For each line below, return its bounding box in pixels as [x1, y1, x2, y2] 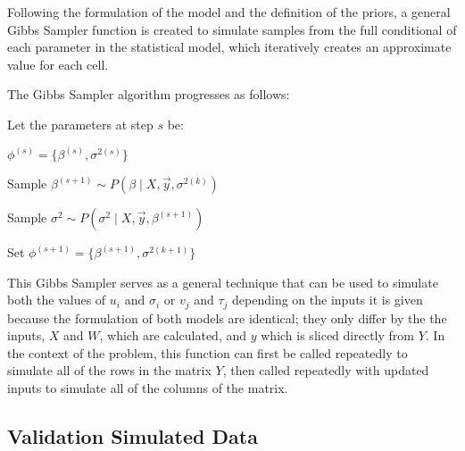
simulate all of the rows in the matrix [7, 361, 212, 380]
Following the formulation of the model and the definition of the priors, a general [7, 3, 451, 21]
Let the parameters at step [7, 114, 154, 133]
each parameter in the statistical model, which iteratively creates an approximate [7, 38, 452, 56]
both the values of [7, 290, 106, 309]
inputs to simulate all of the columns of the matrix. [7, 379, 288, 397]
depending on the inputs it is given [232, 290, 423, 309]
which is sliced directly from [261, 326, 414, 345]
